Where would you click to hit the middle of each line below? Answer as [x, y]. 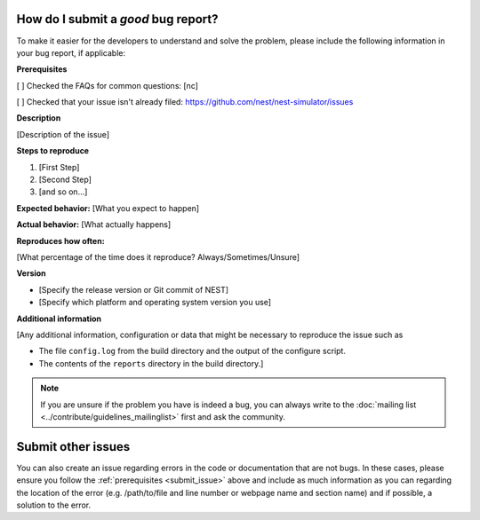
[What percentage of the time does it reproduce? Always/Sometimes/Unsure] [158, 256]
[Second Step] [65, 180]
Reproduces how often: [61, 240]
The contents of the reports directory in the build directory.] [151, 363]
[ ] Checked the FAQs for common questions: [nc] [108, 85]
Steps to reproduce [52, 151]
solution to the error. [54, 505]
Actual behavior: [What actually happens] [94, 225]
